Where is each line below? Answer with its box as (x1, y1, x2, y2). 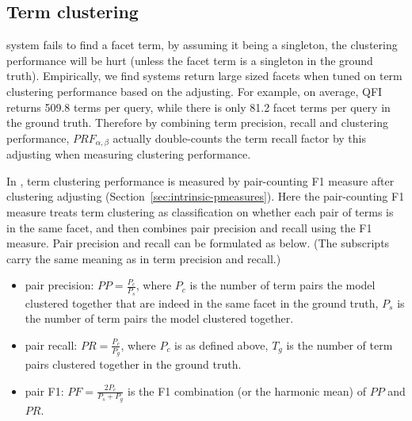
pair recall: (25, 336, 78, 353)
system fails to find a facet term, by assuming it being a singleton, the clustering (6, 36, 398, 53)
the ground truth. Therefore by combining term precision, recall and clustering (6, 114, 388, 131)
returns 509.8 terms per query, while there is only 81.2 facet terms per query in (6, 98, 391, 115)
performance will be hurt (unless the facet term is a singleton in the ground (6, 52, 373, 68)
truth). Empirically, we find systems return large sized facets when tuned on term (6, 67, 402, 84)
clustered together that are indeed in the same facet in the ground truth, (25, 294, 379, 311)
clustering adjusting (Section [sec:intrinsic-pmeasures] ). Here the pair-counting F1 (6, 188, 405, 205)
